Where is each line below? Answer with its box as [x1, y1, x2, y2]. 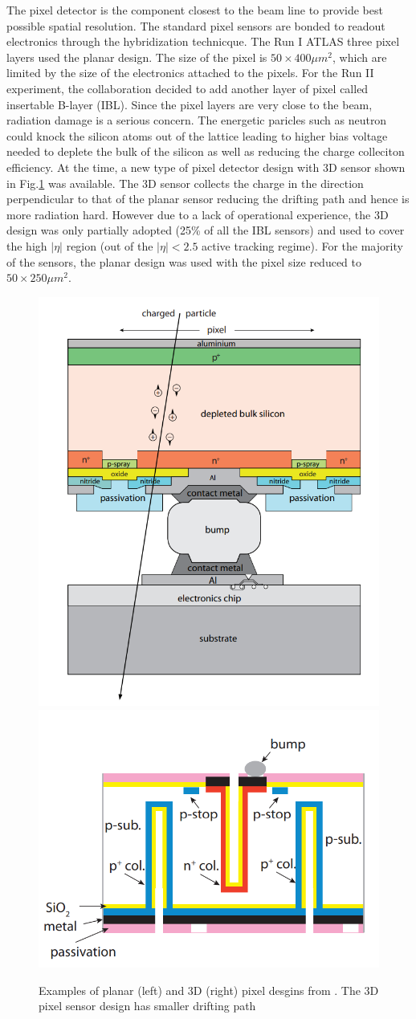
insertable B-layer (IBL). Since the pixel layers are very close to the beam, [6, 96, 373, 112]
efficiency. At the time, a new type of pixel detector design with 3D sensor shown [6, 158, 406, 175]
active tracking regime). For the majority [202, 237, 403, 254]
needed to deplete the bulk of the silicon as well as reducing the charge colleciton [6, 143, 405, 160]
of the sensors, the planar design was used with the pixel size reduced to [6, 253, 362, 270]
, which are [332, 48, 387, 65]
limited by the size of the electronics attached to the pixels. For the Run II [6, 64, 374, 81]
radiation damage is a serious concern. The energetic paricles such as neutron [6, 112, 387, 128]
